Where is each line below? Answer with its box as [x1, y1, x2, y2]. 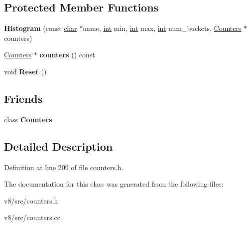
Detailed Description [4, 138, 113, 154]
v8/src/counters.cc [4, 212, 60, 223]
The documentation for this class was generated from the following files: [4, 179, 224, 189]
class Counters [4, 114, 52, 124]
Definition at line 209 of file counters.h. [4, 162, 124, 172]
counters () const [39, 49, 95, 60]
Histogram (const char [4, 23, 77, 33]
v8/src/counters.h [4, 195, 58, 206]
